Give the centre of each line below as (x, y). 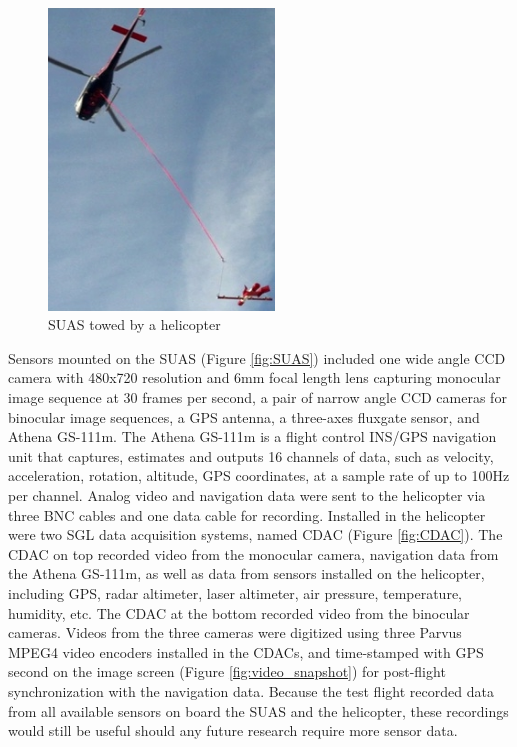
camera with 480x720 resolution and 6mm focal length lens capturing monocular (254, 377)
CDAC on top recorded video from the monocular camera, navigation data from (253, 553)
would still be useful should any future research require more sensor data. (233, 730)
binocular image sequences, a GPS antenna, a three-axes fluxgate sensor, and (244, 416)
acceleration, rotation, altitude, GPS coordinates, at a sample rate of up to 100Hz (259, 475)
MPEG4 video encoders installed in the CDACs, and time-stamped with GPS (246, 651)
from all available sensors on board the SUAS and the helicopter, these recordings (258, 710)
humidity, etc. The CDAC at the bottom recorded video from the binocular (239, 612)
